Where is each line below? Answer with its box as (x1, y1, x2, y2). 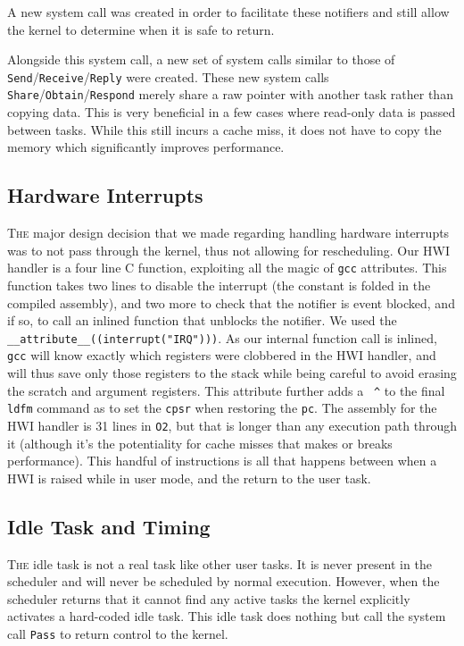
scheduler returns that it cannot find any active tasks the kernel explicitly (7, 589, 410, 608)
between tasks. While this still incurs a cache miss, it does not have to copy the (7, 120, 442, 138)
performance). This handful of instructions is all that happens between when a (7, 451, 437, 470)
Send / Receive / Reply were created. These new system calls (7, 67, 329, 86)
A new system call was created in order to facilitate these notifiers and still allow (7, 3, 450, 21)
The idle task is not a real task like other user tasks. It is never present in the (7, 554, 432, 573)
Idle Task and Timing (7, 512, 211, 540)
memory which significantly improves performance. (7, 138, 285, 156)
